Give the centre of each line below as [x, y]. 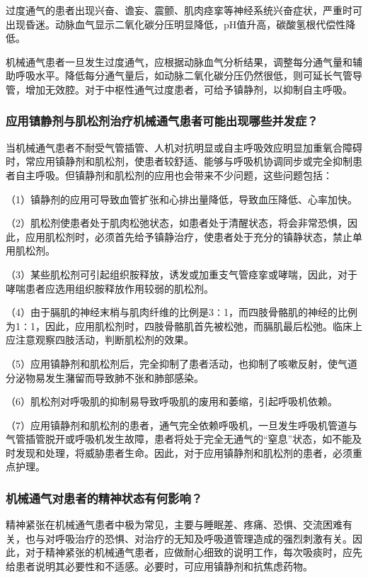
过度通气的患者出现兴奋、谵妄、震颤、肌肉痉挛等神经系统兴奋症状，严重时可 [184, 10]
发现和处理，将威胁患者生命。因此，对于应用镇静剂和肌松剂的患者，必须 [184, 452]
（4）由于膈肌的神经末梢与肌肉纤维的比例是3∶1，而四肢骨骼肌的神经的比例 [182, 312]
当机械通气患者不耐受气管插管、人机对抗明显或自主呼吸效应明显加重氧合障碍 [184, 147]
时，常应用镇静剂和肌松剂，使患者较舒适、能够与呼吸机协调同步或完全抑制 [179, 161]
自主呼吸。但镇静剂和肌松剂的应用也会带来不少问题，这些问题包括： [174, 175]
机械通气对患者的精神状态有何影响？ [104, 498]
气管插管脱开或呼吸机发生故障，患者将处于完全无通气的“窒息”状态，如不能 [179, 439]
